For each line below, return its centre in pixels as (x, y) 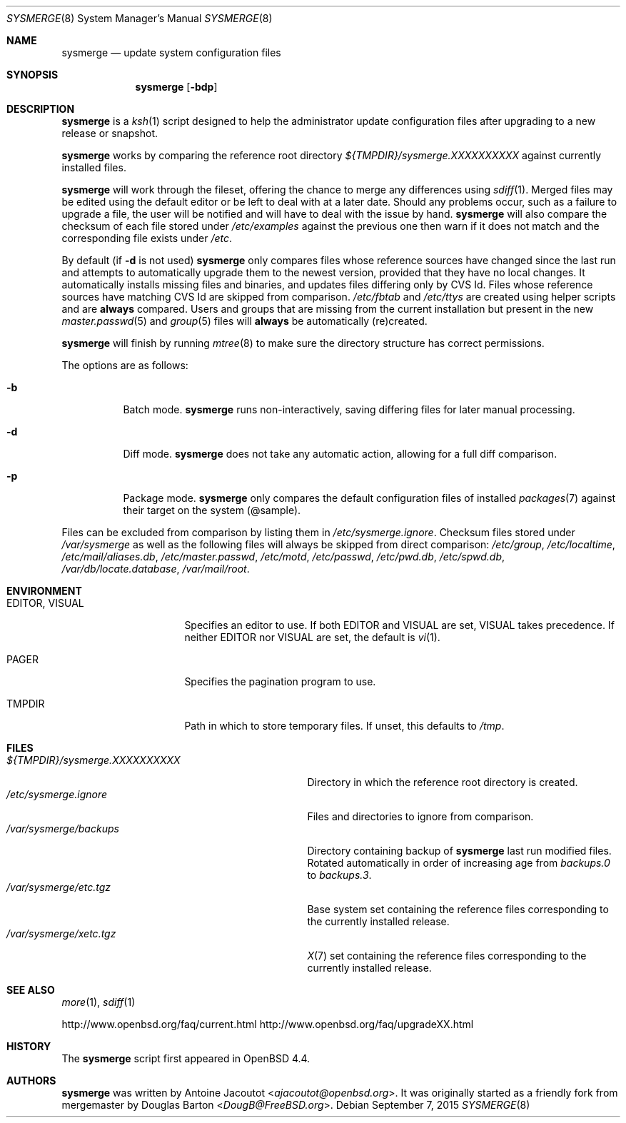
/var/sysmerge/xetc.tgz (61, 933)
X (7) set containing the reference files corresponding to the (447, 956)
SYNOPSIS (32, 75)
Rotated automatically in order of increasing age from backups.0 (459, 863)
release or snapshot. (110, 133)
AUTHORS (31, 1081)
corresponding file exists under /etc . (147, 238)
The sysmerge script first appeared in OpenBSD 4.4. (186, 1058)
